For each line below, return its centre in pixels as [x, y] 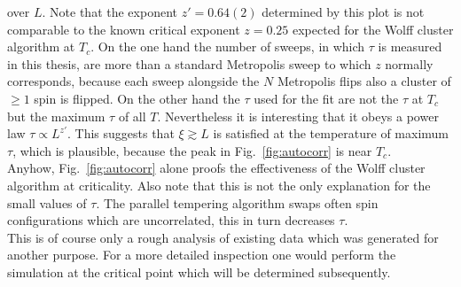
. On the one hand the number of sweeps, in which [228, 47]
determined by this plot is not [343, 12]
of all [132, 116]
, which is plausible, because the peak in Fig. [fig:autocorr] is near [192, 150]
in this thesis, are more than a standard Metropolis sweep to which [189, 63]
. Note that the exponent [109, 12]
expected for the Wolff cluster [373, 29]
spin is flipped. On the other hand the [137, 98]
